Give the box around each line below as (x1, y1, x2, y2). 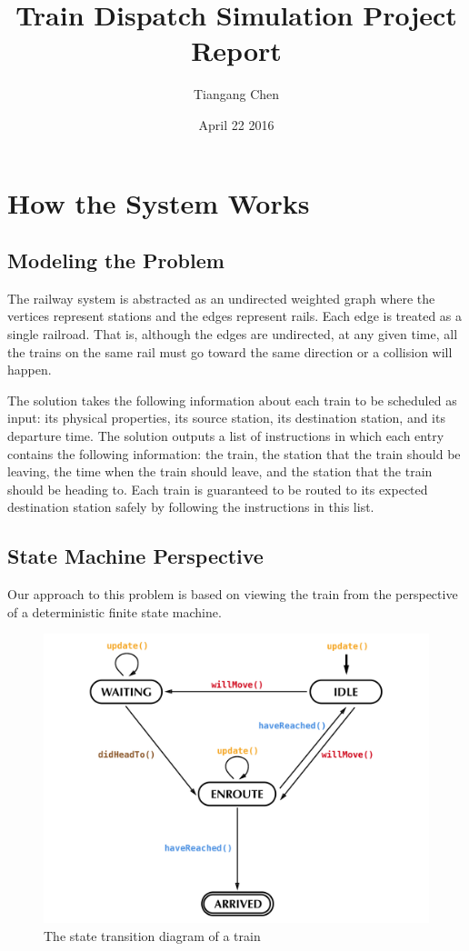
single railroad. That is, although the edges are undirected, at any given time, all (7, 325, 458, 344)
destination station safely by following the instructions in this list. (7, 497, 374, 516)
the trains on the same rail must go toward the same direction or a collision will (7, 342, 453, 361)
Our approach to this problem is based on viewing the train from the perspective (7, 585, 458, 604)
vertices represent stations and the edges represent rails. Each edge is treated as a (7, 306, 463, 325)
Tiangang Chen (193, 85, 280, 104)
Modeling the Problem (7, 246, 225, 275)
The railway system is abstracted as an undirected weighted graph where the (7, 288, 435, 307)
